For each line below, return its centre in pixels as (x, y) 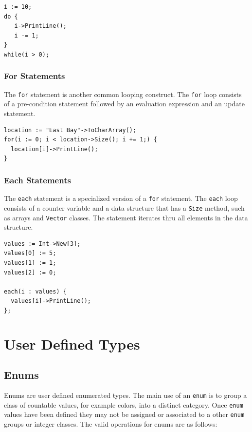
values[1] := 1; (30, 263)
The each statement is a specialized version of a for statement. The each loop (121, 198)
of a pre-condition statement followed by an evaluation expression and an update (124, 104)
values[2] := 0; (30, 272)
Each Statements (37, 180)
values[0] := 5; (30, 253)
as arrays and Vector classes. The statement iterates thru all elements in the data (126, 217)
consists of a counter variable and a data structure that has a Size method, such (124, 207)
